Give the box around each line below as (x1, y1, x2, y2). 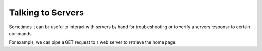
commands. (9, 30, 33, 36)
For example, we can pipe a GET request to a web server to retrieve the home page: (9, 39, 177, 45)
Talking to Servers (9, 7, 84, 18)
